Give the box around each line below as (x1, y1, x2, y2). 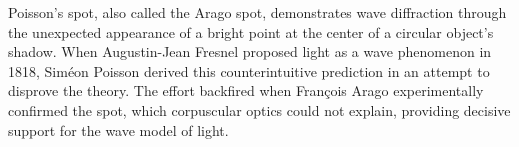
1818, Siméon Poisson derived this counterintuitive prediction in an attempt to (8, 60, 490, 81)
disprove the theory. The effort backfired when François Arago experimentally (8, 80, 484, 101)
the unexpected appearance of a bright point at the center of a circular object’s (8, 21, 494, 42)
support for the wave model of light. (8, 119, 229, 140)
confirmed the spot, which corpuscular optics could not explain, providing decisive (8, 99, 511, 120)
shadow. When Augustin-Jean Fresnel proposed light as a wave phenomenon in (8, 41, 492, 62)
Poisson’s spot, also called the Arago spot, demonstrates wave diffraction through (8, 2, 507, 22)
